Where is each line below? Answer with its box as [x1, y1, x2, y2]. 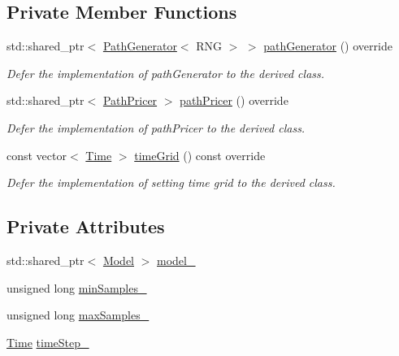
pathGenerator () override [263, 37, 392, 54]
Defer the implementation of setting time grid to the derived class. [7, 174, 336, 191]
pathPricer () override [180, 92, 288, 109]
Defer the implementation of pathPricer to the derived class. [7, 119, 306, 136]
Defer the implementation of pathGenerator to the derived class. [7, 64, 325, 81]
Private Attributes [7, 214, 165, 239]
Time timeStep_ [7, 333, 89, 350]
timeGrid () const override [134, 146, 266, 163]
